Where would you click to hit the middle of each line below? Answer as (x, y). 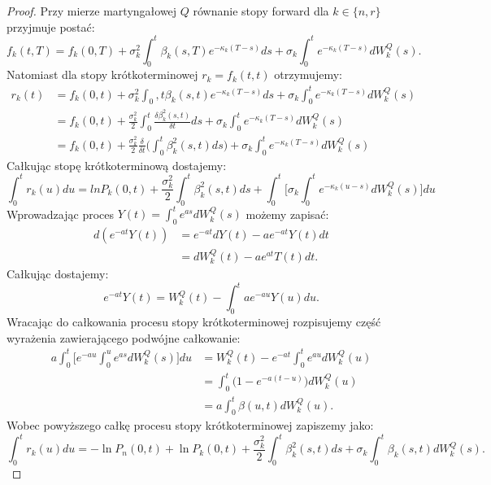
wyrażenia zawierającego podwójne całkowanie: (124, 337)
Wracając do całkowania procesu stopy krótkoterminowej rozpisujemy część (194, 322)
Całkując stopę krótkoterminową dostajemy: (117, 165)
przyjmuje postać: (51, 26)
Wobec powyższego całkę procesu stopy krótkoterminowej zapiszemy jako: (190, 425)
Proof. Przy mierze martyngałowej (92, 11)
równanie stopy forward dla (261, 11)
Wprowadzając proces (60, 214)
